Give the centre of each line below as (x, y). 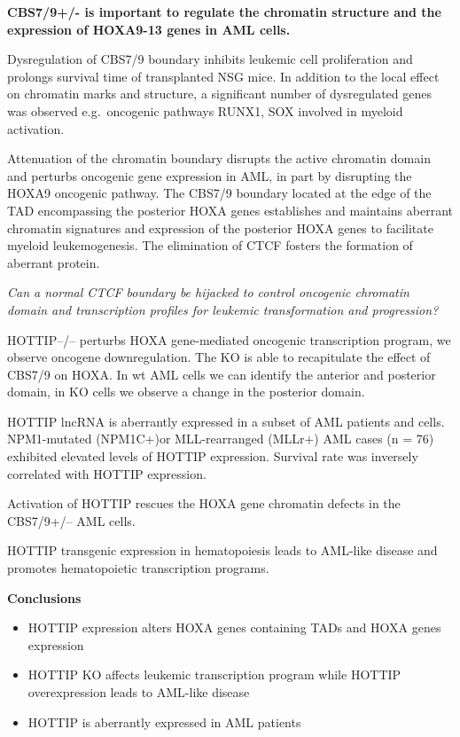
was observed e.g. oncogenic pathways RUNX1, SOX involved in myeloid (205, 110)
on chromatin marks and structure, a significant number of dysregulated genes (219, 94)
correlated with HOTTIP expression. (107, 473)
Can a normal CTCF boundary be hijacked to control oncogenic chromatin (208, 292)
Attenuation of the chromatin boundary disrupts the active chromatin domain (219, 158)
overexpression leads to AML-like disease (139, 692)
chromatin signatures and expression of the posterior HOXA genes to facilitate (220, 227)
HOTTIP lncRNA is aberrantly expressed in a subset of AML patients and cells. (226, 421)
